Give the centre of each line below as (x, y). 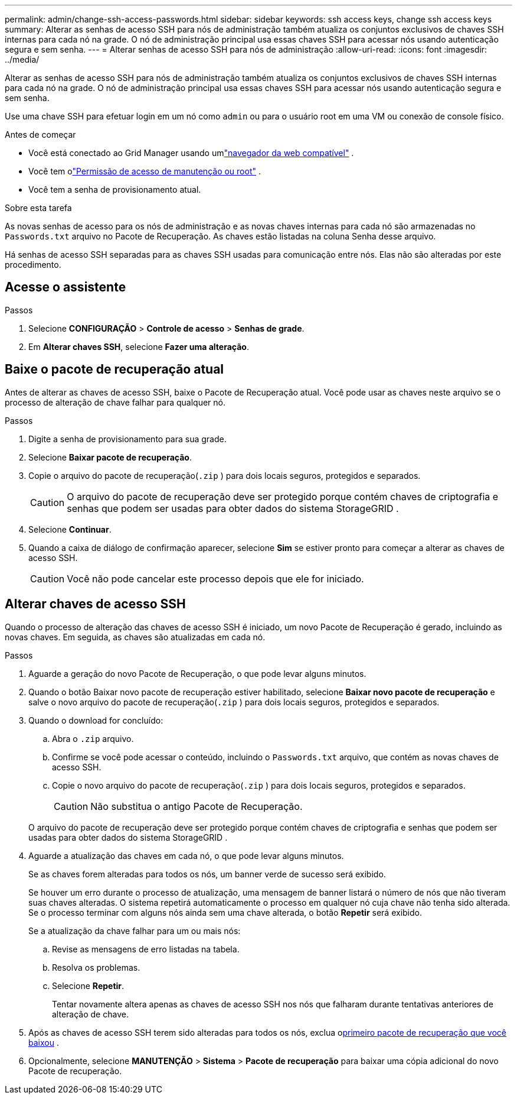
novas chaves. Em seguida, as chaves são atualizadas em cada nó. (135, 637)
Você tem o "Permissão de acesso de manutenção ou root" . (145, 171)
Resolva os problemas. (96, 967)
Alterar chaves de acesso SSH (95, 604)
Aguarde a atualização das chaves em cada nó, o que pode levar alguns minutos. (186, 855)
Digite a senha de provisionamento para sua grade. (127, 439)
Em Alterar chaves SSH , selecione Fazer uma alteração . (139, 346)
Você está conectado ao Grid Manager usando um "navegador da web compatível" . (191, 153)
